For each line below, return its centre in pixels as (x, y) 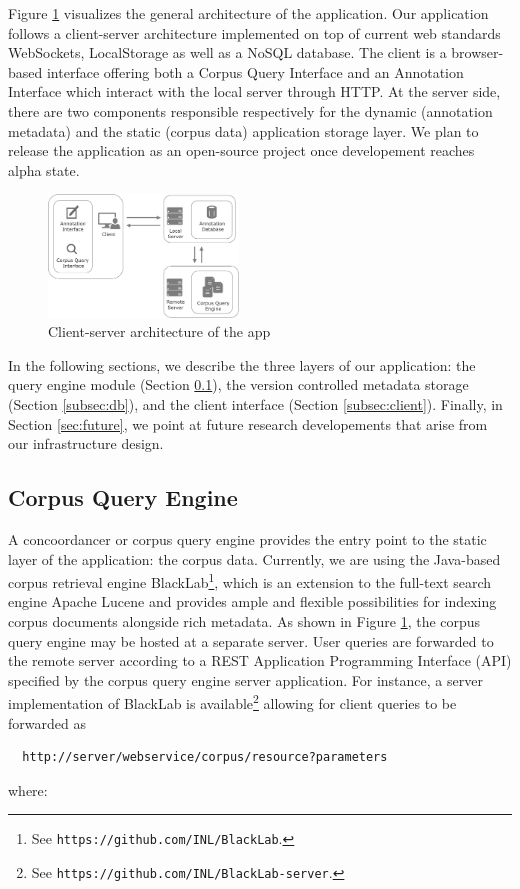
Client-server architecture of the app (159, 331)
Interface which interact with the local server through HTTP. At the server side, (254, 91)
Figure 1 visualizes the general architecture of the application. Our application (248, 13)
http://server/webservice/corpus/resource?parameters (205, 757)
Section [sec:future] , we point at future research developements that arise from (248, 423)
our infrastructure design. (86, 443)
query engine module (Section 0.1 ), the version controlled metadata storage (238, 384)
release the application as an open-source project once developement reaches (241, 150)
